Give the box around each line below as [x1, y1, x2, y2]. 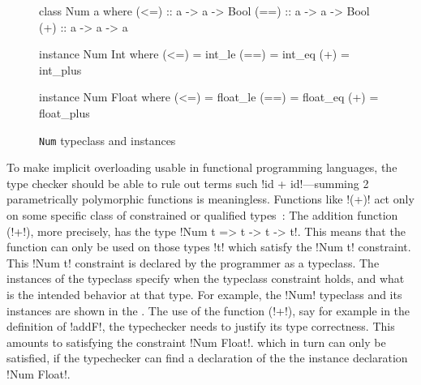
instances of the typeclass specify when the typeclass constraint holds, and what [6, 270, 405, 287]
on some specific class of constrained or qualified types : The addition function [6, 207, 398, 223]
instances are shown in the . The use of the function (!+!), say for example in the [6, 302, 410, 319]
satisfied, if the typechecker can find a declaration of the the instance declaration [6, 349, 408, 366]
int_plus [39, 61, 82, 78]
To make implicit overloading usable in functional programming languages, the [6, 159, 397, 176]
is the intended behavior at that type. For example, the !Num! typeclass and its [6, 285, 402, 302]
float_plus [39, 104, 90, 121]
